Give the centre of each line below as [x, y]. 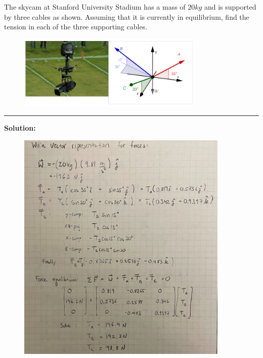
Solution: [20, 128]
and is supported [230, 7]
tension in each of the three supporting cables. [76, 27]
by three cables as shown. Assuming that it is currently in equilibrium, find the [127, 16]
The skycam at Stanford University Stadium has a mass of [95, 7]
